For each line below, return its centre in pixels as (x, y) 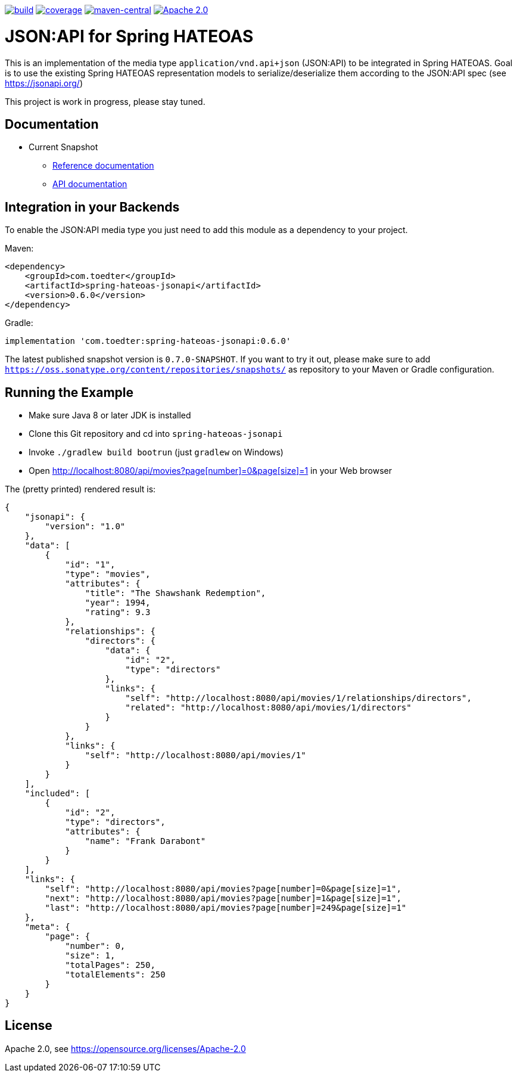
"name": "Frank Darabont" (145, 841)
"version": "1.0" (85, 527)
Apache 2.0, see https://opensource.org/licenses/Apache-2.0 (125, 1048)
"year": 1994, (118, 603)
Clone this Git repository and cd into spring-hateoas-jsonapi (156, 434)
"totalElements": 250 (115, 975)
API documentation (90, 184)
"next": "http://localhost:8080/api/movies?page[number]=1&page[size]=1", (223, 898)
